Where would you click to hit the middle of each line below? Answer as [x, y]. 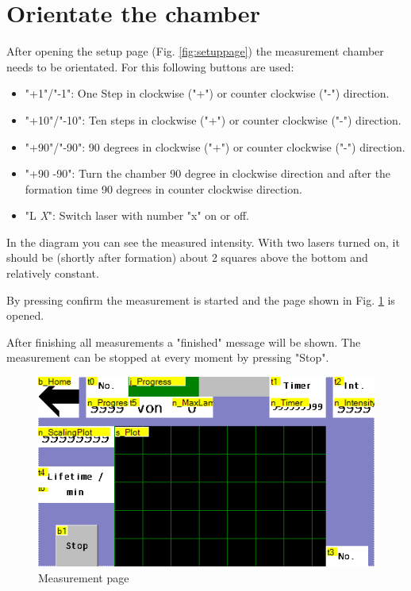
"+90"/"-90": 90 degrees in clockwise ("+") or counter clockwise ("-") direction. [215, 146]
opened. [25, 315]
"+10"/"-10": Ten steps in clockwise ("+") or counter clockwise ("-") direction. [213, 119]
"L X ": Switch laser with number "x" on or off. [137, 215]
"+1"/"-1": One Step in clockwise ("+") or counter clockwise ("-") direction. [207, 93]
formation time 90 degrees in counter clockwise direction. [163, 188]
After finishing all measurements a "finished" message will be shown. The [184, 342]
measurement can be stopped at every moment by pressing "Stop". [168, 357]
